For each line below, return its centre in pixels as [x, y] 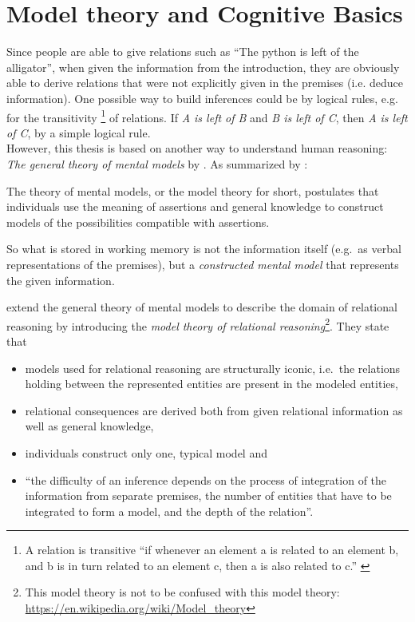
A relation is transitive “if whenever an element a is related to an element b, [212, 550]
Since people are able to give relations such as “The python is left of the [183, 52]
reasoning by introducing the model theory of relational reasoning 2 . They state [198, 324]
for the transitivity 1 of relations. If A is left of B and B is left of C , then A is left [207, 116]
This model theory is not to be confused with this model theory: [182, 592]
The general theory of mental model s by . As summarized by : [157, 163]
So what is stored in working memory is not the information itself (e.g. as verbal [204, 249]
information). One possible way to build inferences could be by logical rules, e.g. [202, 98]
